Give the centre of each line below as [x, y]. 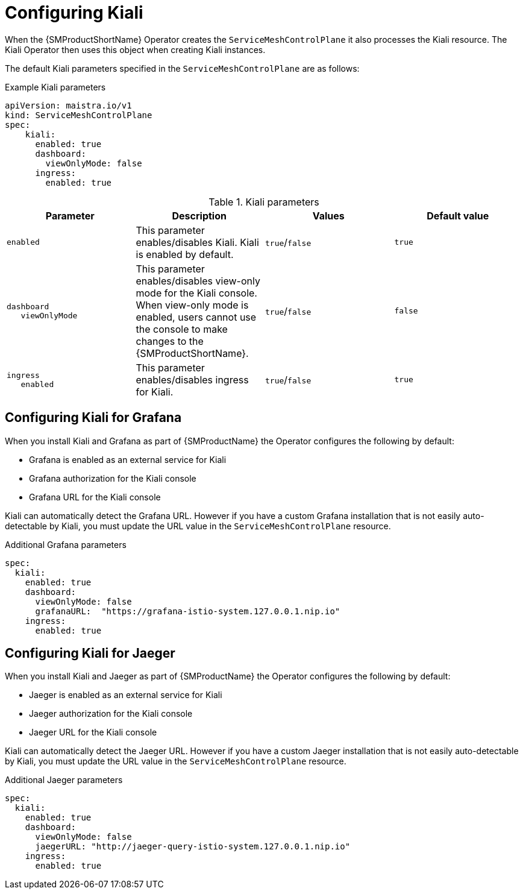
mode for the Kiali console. [196, 293]
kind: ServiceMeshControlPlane [79, 115]
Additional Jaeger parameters [64, 780]
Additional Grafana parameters [66, 544]
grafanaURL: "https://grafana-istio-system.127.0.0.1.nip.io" [188, 611]
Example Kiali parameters [55, 87]
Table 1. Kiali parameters [264, 202]
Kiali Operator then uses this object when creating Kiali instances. [135, 49]
